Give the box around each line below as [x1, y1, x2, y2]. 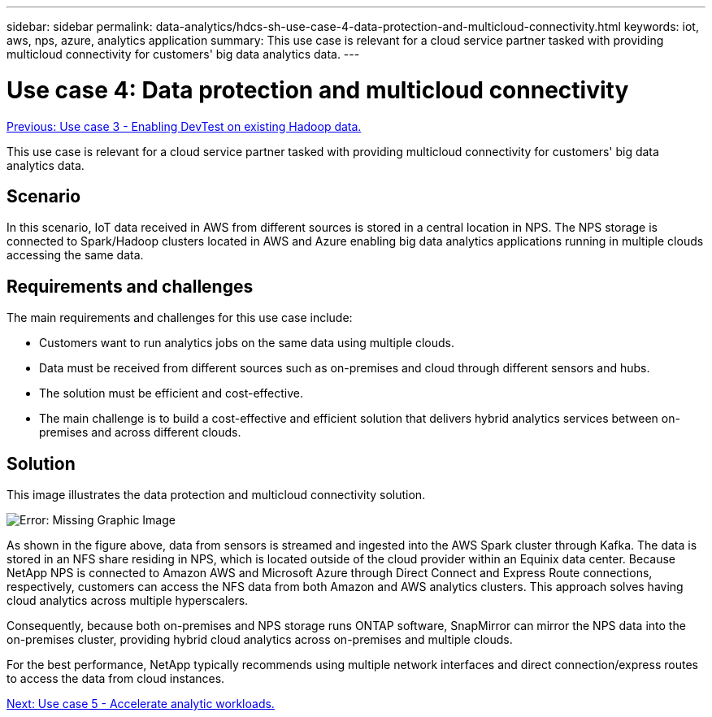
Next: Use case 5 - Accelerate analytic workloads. [7, 697, 275, 711]
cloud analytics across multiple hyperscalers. [7, 593, 249, 608]
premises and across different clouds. [39, 425, 241, 440]
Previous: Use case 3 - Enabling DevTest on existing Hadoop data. [7, 119, 362, 133]
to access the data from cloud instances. [7, 671, 225, 686]
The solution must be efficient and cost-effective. [39, 386, 303, 401]
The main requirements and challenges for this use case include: [7, 311, 353, 325]
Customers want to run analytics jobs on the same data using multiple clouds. [39, 336, 455, 350]
